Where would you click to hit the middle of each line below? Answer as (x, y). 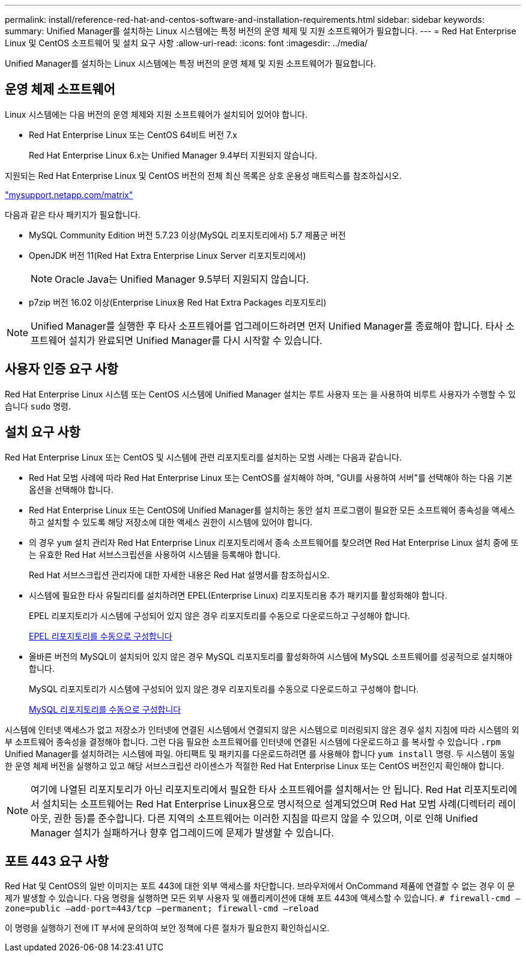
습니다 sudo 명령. (38, 406)
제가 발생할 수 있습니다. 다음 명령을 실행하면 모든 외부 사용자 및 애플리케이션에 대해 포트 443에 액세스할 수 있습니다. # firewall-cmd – (263, 898)
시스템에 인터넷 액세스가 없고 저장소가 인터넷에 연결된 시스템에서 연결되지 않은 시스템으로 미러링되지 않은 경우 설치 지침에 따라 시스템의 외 (262, 729)
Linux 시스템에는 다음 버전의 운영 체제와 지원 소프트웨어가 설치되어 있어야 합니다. (156, 114)
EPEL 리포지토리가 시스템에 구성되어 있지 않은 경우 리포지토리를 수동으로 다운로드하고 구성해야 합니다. (219, 615)
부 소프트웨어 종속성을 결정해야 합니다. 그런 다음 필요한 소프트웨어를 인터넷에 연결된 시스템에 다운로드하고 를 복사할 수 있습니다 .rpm (253, 741)
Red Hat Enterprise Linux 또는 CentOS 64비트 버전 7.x (133, 134)
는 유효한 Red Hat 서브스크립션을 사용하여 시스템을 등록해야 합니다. (155, 554)
